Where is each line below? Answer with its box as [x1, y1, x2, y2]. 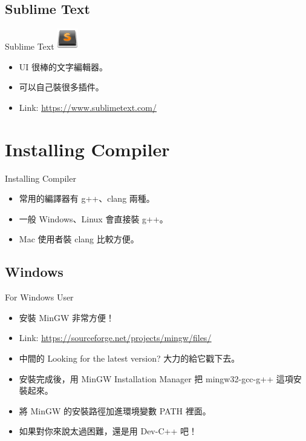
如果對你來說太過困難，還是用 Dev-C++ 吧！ [19, 425, 197, 437]
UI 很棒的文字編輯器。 [19, 60, 108, 73]
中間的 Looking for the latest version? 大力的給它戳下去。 [19, 352, 240, 365]
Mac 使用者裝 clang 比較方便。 [19, 233, 139, 245]
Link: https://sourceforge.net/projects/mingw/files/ [19, 331, 212, 344]
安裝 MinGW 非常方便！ [19, 311, 115, 323]
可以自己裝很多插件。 [19, 81, 104, 93]
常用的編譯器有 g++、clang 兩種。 [19, 192, 155, 205]
